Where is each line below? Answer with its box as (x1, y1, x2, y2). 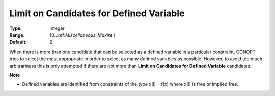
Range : (9, 32, 25, 38)
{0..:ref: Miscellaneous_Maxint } (49, 32, 116, 38)
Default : (9, 39, 28, 45)
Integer (49, 25, 65, 31)
